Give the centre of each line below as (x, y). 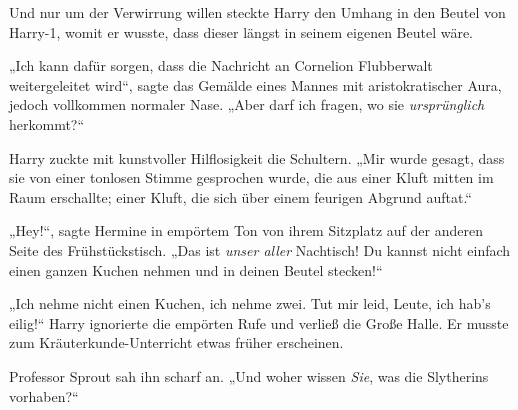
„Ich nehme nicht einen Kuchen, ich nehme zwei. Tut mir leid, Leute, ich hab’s (250, 303)
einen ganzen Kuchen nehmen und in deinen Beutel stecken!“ (196, 269)
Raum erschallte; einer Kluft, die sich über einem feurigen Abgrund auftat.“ (240, 196)
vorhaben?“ (44, 395)
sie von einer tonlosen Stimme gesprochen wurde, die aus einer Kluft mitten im (251, 177)
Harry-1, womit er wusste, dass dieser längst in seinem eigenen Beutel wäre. (241, 31)
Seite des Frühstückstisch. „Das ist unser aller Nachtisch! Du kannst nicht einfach (260, 249)
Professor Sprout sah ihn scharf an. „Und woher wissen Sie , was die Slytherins (249, 375)
